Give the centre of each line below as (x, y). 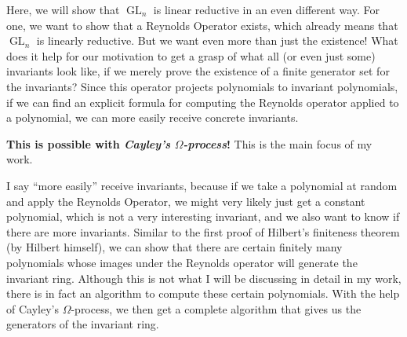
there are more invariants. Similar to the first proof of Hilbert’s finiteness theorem (203, 231)
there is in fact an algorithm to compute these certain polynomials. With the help (203, 293)
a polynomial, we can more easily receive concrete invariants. (153, 117)
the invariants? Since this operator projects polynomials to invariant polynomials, (202, 86)
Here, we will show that (63, 9)
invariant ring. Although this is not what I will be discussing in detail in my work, (204, 278)
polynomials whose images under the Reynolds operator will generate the (182, 262)
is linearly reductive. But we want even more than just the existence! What (217, 40)
